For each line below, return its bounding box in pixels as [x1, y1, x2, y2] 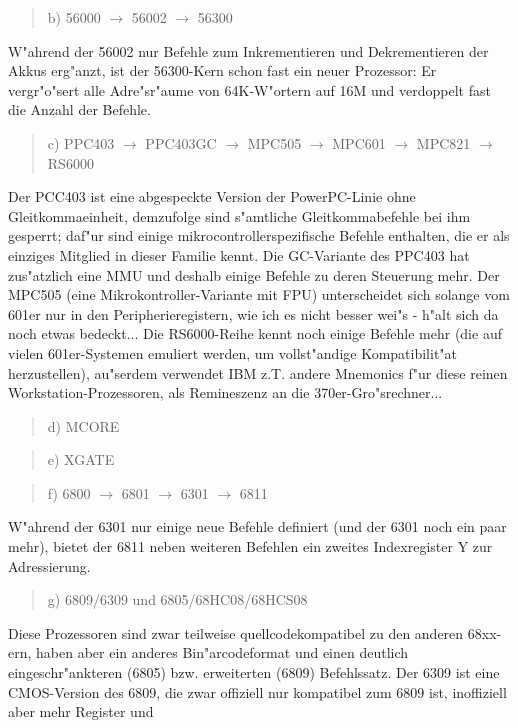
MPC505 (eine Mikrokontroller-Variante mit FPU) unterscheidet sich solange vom [8, 284, 510, 305]
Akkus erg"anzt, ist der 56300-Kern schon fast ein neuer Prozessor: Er [8, 60, 437, 81]
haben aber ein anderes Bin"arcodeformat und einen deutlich [36, 642, 409, 663]
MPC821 [416, 132, 471, 153]
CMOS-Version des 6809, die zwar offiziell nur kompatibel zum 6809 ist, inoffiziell [8, 681, 507, 702]
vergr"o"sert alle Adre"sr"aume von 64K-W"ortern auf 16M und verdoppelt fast [8, 79, 491, 100]
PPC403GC [145, 132, 217, 153]
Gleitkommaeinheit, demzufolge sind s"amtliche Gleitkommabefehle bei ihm [8, 205, 471, 226]
